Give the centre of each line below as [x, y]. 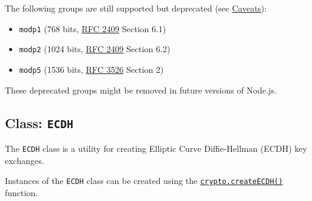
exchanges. [25, 160]
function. [22, 192]
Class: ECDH [39, 122]
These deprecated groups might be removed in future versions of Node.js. [141, 90]
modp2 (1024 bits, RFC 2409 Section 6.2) [95, 49]
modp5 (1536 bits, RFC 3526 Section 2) [91, 69]
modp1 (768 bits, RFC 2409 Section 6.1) [93, 28]
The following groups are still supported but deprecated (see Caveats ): [136, 8]
